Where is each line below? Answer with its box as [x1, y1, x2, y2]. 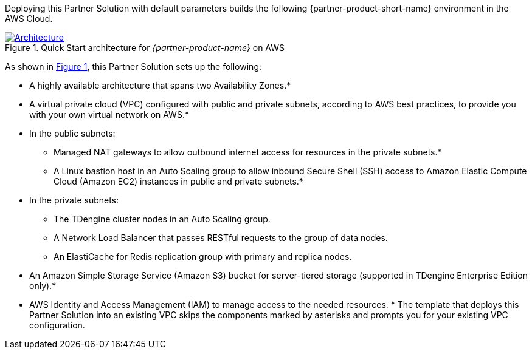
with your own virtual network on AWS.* [29, 109, 189, 120]
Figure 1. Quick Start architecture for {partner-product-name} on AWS [5, 43, 285, 53]
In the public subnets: [29, 128, 116, 138]
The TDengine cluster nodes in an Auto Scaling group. [54, 214, 271, 224]
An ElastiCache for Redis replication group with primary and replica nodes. [54, 251, 352, 262]
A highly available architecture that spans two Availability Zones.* [29, 80, 291, 90]
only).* [29, 281, 57, 291]
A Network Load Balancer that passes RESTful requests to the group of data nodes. [54, 233, 388, 243]
